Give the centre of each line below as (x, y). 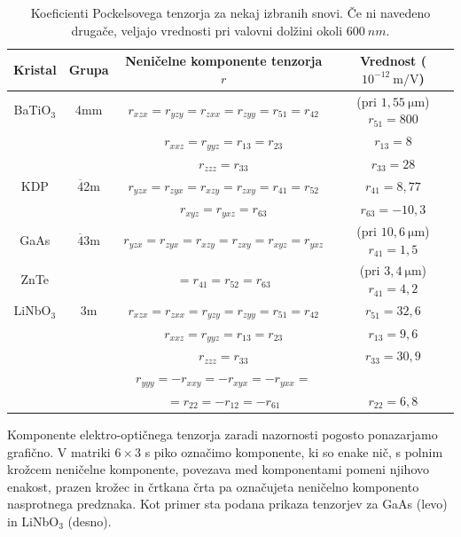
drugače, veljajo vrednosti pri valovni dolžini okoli (207, 30)
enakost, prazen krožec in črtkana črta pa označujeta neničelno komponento (213, 486)
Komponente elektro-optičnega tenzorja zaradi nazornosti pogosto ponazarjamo (223, 434)
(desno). (90, 521)
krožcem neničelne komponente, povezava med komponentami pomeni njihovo (219, 469)
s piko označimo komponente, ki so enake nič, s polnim (294, 451)
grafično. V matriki (59, 451)
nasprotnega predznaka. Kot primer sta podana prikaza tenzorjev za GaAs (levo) (227, 504)
